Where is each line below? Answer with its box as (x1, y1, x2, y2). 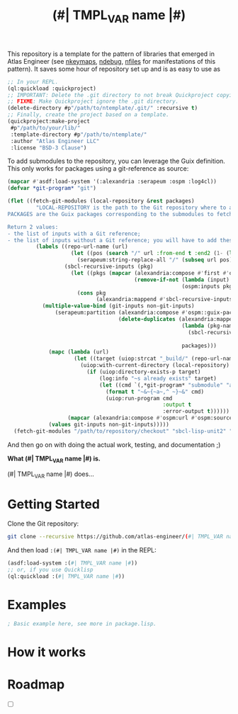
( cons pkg (76, 289, 106, 297)
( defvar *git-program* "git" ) (7, 185, 97, 192)
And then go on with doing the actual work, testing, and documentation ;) (7, 440, 221, 449)
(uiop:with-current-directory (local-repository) (80, 362, 230, 369)
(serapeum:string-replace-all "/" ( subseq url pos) (76, 256, 233, 263)
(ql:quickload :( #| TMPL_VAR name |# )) (7, 572, 125, 580)
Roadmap (7, 676, 65, 692)
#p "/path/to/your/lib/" (10, 124, 81, 131)
